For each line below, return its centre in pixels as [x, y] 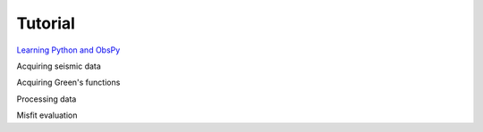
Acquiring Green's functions [68, 82]
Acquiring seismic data [59, 66]
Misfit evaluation [47, 115]
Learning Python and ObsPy [68, 50]
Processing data [47, 99]
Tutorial [46, 23]
